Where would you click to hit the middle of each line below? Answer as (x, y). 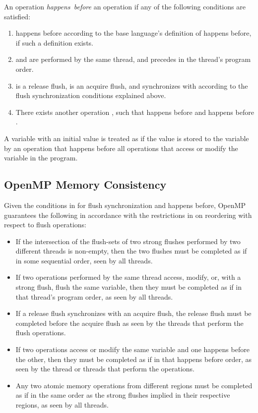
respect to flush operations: (45, 225)
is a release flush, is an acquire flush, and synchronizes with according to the (132, 85)
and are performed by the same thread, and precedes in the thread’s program (133, 59)
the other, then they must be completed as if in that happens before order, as (134, 359)
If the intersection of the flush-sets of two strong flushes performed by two (128, 241)
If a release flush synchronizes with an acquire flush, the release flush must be (133, 313)
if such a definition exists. (54, 42)
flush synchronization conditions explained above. (91, 95)
